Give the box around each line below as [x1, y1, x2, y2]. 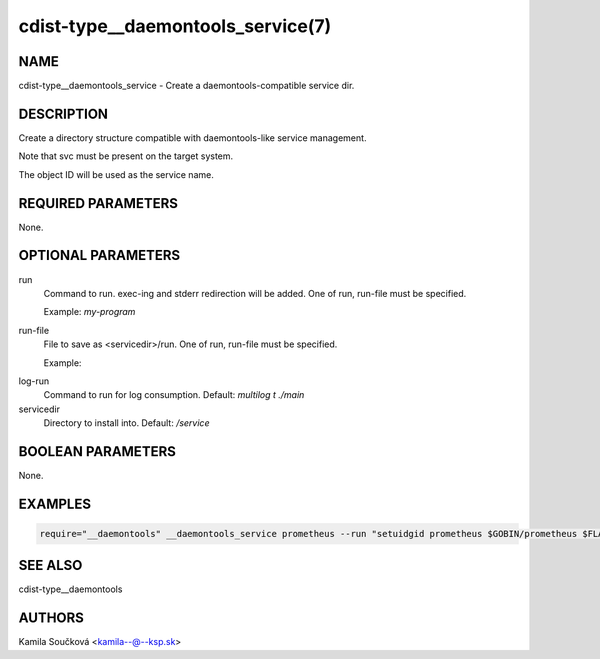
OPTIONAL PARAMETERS [18, 247, 181, 264]
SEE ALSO [18, 557, 83, 574]
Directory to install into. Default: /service [43, 417, 210, 429]
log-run [18, 375, 50, 387]
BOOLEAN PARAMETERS [18, 443, 177, 460]
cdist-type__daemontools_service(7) [18, 15, 332, 37]
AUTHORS [18, 610, 85, 627]
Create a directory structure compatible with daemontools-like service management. [18, 131, 367, 144]
